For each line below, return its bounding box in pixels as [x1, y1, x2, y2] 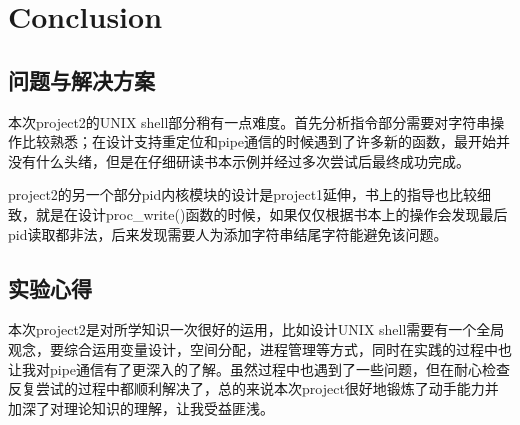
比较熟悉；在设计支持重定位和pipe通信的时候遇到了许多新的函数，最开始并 [21, 131, 511, 152]
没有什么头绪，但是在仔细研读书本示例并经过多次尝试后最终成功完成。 [8, 150, 470, 171]
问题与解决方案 [8, 64, 155, 95]
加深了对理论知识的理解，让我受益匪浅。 [8, 397, 274, 418]
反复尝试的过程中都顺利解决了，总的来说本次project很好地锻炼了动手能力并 [8, 378, 499, 399]
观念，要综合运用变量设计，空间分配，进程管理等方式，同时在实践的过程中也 [8, 338, 512, 359]
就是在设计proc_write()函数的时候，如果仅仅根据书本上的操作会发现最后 [35, 203, 508, 224]
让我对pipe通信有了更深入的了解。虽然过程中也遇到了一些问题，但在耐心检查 [8, 358, 511, 379]
